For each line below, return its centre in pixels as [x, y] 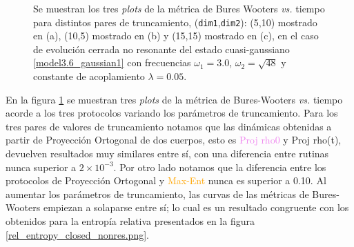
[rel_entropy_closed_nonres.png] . [77, 234]
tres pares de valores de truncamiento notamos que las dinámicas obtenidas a [169, 126]
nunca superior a [41, 167]
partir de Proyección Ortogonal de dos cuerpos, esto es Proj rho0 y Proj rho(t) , [174, 140]
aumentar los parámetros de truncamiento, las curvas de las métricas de [157, 194]
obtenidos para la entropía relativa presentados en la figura [130, 220]
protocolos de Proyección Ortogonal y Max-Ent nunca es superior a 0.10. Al [166, 180]
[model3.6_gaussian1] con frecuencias [112, 62]
